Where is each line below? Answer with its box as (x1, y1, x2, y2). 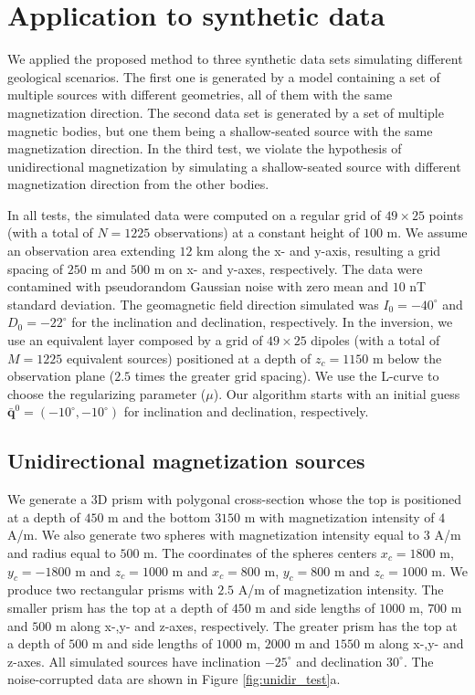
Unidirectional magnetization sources (7, 447, 365, 475)
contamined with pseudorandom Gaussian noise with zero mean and (7, 277, 388, 296)
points (428, 205, 464, 224)
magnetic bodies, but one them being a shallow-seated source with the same (7, 121, 433, 140)
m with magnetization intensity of (244, 507, 435, 526)
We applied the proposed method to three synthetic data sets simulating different (7, 49, 463, 68)
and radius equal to (7, 542, 116, 562)
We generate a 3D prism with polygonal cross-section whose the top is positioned (7, 490, 462, 509)
